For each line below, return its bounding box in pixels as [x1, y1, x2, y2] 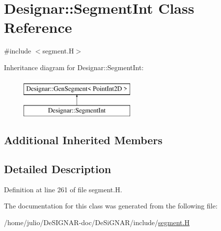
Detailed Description [4, 161, 111, 176]
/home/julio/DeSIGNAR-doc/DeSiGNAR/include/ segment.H [4, 217, 190, 227]
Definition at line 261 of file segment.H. [4, 184, 122, 194]
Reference [4, 17, 72, 37]
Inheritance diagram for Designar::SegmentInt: [4, 62, 144, 72]
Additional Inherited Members [4, 132, 163, 148]
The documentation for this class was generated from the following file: [4, 201, 218, 211]
